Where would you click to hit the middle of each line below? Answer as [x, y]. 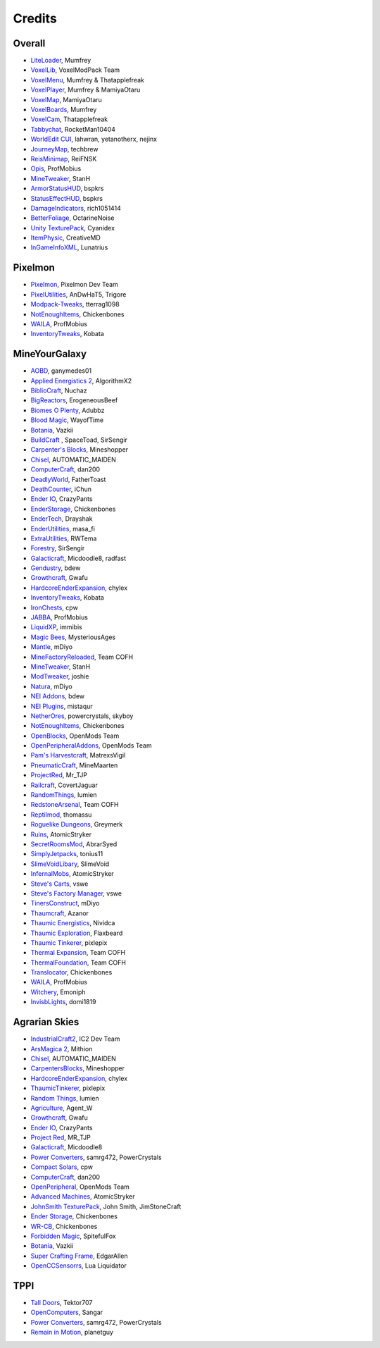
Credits [35, 18]
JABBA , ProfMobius [59, 617]
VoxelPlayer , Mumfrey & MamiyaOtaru [85, 90]
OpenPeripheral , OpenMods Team [80, 1187]
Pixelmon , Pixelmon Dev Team [75, 285]
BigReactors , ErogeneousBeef [74, 400]
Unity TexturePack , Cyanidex [73, 228]
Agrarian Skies [46, 1022]
